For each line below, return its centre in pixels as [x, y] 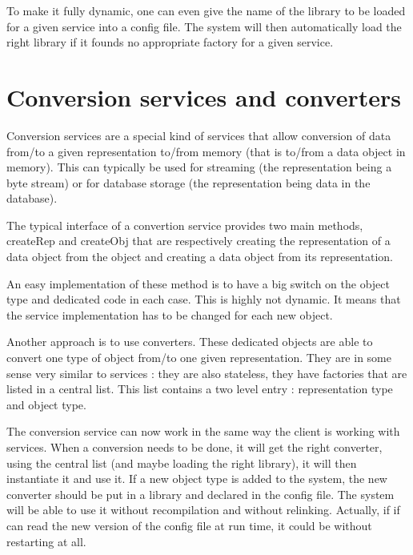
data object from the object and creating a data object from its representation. [200, 257]
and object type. [46, 404]
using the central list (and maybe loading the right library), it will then [182, 462]
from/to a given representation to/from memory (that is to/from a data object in [206, 151]
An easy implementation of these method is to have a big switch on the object [198, 283]
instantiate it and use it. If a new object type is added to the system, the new [197, 479]
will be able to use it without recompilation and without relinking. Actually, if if [203, 510]
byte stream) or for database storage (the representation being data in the [188, 182]
